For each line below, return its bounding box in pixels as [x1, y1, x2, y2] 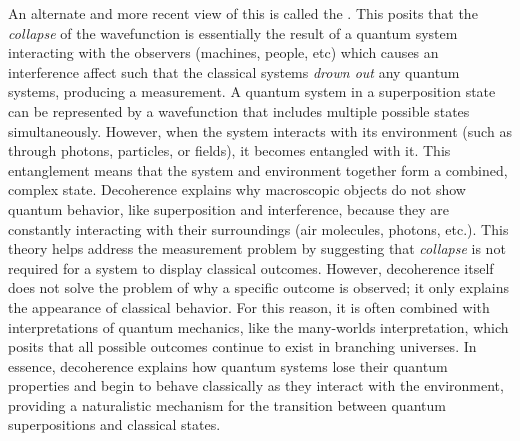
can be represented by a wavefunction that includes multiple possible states [8, 100, 470, 121]
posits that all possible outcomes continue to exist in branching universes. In [8, 336, 477, 357]
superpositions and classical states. [8, 414, 221, 435]
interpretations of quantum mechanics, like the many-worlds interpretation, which [8, 316, 509, 337]
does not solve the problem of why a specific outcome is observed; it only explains [8, 277, 510, 298]
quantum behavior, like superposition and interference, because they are [8, 198, 450, 219]
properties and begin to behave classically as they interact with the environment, [8, 375, 504, 396]
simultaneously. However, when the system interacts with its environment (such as [8, 120, 512, 141]
